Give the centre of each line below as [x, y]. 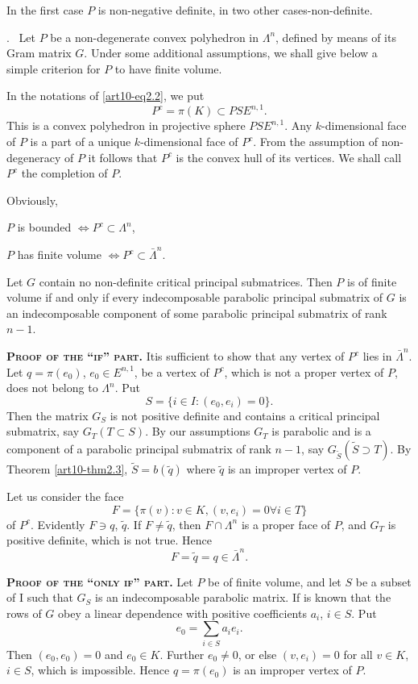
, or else [257, 654]
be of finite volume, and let [275, 581]
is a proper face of [286, 524]
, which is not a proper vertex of [304, 371]
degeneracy [34, 157]
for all [358, 654]
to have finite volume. [168, 68]
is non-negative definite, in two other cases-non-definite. [235, 10]
